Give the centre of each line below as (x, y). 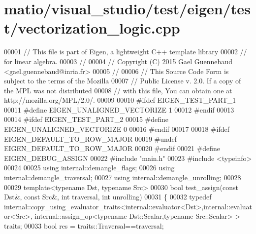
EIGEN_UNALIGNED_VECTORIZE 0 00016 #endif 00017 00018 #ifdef (117, 129)
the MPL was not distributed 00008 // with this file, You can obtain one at (118, 90)
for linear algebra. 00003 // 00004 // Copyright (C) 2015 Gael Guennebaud (118, 61)
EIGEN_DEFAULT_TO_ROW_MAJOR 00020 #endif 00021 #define (112, 148)
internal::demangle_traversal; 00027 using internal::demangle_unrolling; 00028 (123, 177)
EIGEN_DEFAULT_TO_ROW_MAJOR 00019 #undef (91, 138)
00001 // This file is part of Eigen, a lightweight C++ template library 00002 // (126, 52)
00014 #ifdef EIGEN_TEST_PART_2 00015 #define (86, 119)
